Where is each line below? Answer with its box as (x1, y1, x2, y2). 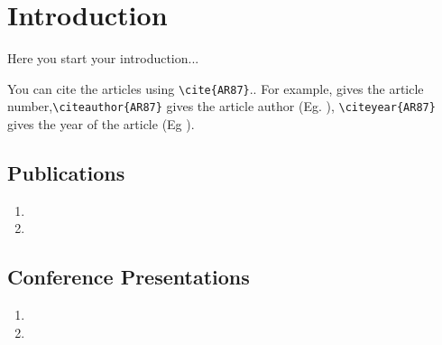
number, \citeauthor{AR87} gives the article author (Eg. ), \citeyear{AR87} (7, 97, 436, 116)
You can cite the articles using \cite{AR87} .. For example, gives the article (7, 79, 424, 98)
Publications (7, 159, 125, 187)
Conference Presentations (7, 263, 250, 291)
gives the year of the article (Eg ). (7, 115, 195, 134)
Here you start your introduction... (7, 49, 199, 68)
